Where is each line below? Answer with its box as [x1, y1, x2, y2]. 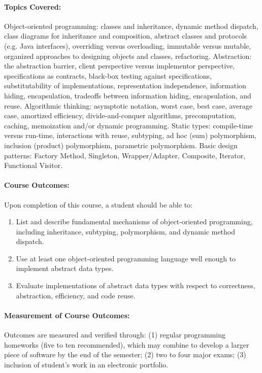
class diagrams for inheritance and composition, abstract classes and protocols [4, 30, 247, 41]
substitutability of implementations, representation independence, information [4, 80, 246, 91]
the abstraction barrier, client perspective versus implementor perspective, [4, 60, 235, 71]
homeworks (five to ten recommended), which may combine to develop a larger [4, 339, 249, 350]
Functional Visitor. [4, 160, 63, 171]
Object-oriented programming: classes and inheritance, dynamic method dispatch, [4, 20, 258, 31]
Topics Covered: [4, 1, 61, 12]
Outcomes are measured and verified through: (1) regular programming [4, 329, 226, 340]
